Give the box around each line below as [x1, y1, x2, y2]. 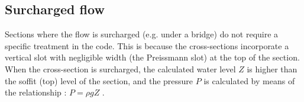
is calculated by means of [203, 74, 295, 87]
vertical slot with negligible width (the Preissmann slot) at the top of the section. [5, 51, 300, 63]
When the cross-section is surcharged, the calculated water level [5, 62, 236, 75]
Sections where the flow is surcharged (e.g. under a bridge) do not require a [5, 28, 279, 40]
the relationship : [5, 86, 67, 98]
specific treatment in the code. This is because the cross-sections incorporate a [5, 39, 289, 52]
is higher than [247, 62, 297, 75]
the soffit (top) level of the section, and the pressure [5, 74, 193, 87]
